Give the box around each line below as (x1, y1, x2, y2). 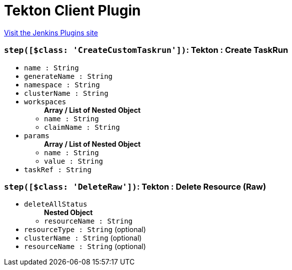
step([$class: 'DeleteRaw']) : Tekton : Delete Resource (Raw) (4, 181, 266, 192)
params (24, 131, 49, 140)
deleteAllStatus (24, 200, 87, 209)
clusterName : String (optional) (24, 234, 142, 243)
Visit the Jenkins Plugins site (4, 28, 98, 37)
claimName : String (44, 123, 120, 131)
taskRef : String (24, 165, 91, 174)
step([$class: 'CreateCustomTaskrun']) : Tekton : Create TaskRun (4, 45, 288, 55)
